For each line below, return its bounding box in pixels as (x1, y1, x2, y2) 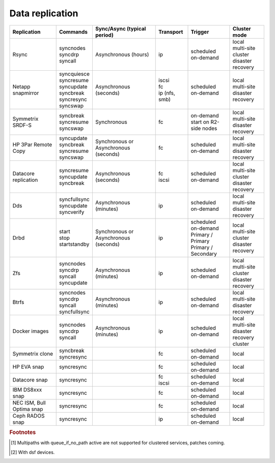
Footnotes (9, 428, 36, 435)
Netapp (12, 83, 31, 90)
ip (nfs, (158, 89, 176, 96)
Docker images (12, 328, 49, 335)
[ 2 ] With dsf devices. (11, 449, 55, 455)
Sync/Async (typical (95, 25, 146, 32)
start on (190, 118, 210, 125)
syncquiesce (59, 70, 90, 77)
